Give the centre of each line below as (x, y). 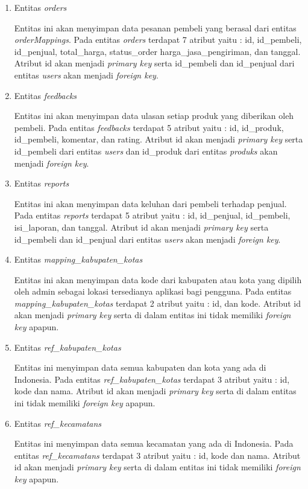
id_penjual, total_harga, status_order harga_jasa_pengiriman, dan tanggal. (157, 51)
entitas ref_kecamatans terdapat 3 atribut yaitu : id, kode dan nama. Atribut (157, 455)
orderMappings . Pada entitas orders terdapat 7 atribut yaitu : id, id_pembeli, (158, 40)
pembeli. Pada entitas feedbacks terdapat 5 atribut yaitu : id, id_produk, (149, 127)
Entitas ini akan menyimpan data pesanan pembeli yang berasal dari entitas (155, 27)
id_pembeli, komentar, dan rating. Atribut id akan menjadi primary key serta (159, 139)
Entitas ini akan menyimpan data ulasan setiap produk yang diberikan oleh (154, 116)
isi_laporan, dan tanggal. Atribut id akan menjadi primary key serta (141, 227)
